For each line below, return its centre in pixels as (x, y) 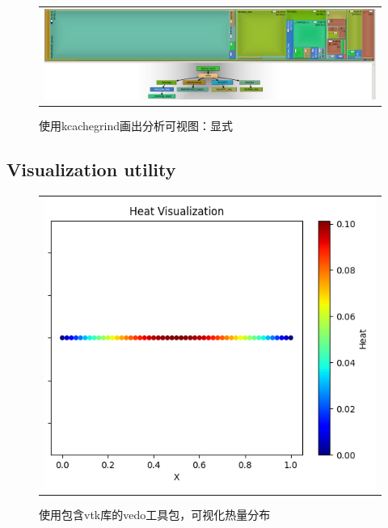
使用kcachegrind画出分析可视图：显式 (136, 125)
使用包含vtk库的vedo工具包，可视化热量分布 (155, 514)
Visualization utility (91, 169)
